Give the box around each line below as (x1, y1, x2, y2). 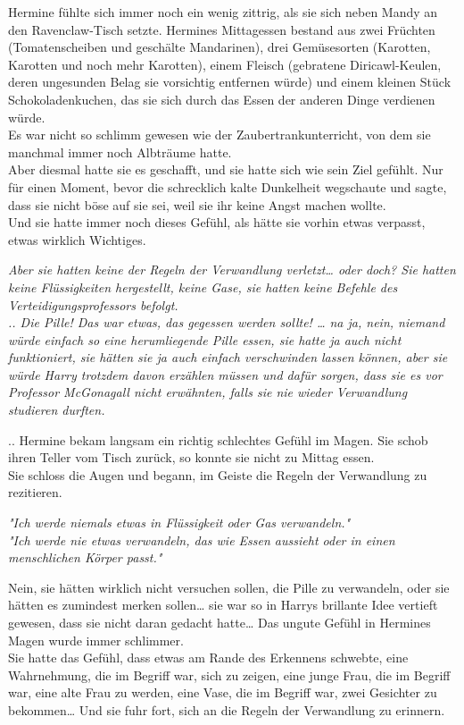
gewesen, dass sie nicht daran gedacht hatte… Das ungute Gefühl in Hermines (8, 613, 431, 631)
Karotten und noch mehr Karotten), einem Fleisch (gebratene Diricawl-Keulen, (8, 55, 442, 73)
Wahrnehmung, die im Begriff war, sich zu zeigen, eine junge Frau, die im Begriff (8, 665, 451, 684)
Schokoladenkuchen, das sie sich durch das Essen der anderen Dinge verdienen (8, 89, 435, 108)
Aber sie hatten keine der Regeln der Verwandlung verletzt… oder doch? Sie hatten (8, 260, 456, 279)
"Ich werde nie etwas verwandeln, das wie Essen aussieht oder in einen (8, 530, 395, 549)
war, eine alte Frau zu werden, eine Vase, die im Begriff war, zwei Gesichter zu (8, 683, 437, 702)
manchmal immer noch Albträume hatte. (8, 142, 232, 161)
